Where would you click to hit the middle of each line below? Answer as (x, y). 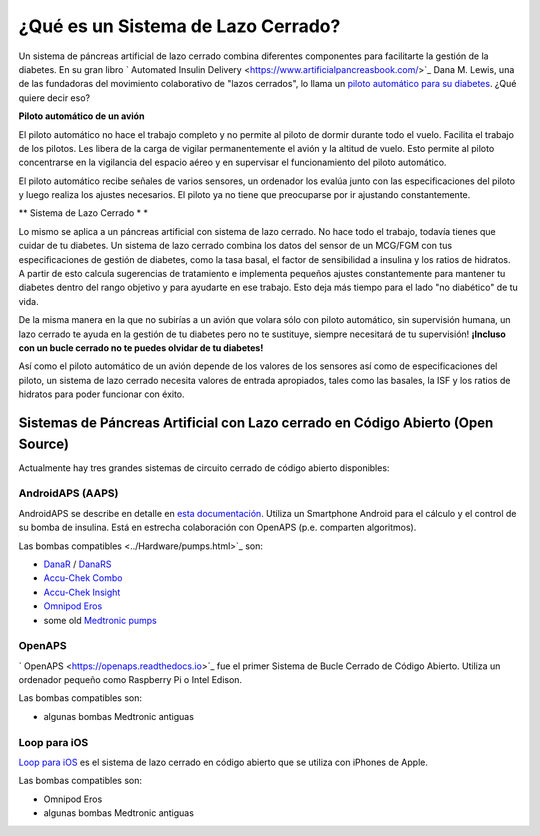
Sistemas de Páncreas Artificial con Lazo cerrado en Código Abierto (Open (256, 422)
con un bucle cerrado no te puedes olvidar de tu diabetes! (141, 347)
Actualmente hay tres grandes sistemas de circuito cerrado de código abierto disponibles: (204, 467)
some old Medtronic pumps (100, 620)
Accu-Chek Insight (82, 592)
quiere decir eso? (54, 97)
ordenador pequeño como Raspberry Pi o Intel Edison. (130, 680)
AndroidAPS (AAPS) (68, 493)
